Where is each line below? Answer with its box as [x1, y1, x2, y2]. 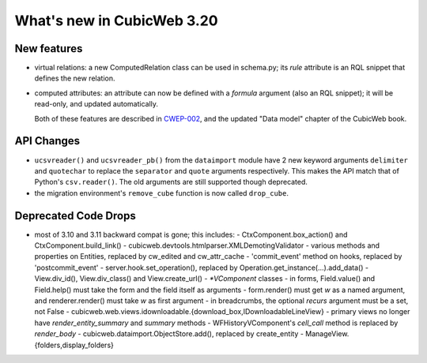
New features [14, 42, 83, 55]
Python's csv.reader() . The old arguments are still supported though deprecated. [34, 178, 308, 187]
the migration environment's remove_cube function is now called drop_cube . [34, 188, 289, 197]
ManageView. [305, 329, 350, 339]
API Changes [14, 134, 81, 148]
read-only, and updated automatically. [34, 99, 158, 109]
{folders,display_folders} [34, 340, 114, 350]
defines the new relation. [34, 73, 115, 83]
